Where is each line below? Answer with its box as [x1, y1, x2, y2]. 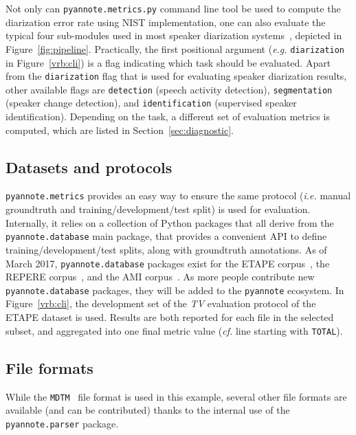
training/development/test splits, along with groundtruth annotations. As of [5, 242, 327, 256]
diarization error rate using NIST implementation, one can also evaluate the [5, 14, 326, 29]
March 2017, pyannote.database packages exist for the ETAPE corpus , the [5, 256, 330, 270]
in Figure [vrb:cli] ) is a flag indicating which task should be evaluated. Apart [5, 55, 331, 69]
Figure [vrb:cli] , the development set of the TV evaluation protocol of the [5, 296, 316, 311]
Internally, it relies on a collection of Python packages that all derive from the [5, 215, 334, 230]
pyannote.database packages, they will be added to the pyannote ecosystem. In [5, 282, 344, 297]
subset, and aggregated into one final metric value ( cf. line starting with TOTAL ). [5, 323, 343, 337]
